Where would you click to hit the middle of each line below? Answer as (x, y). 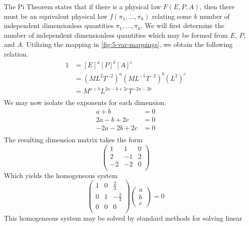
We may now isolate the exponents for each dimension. (85, 102)
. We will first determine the (183, 25)
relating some (172, 16)
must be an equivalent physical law (56, 16)
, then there (217, 6)
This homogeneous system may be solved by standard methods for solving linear (123, 218)
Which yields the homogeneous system (61, 175)
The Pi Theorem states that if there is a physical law (82, 6)
